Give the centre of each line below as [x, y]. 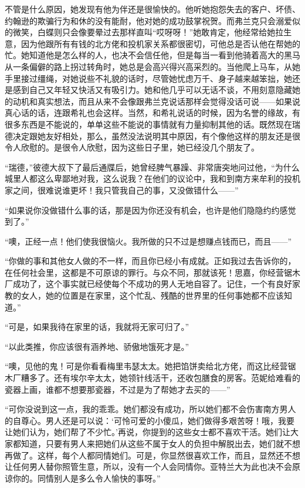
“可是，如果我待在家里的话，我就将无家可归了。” [97, 327]
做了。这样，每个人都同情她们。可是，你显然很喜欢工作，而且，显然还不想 [156, 455]
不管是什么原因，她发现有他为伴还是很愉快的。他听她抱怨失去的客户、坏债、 [152, 9]
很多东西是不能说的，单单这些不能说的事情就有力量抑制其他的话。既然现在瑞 [152, 124]
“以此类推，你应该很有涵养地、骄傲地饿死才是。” [97, 346]
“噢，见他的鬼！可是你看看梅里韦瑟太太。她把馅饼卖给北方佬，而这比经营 [146, 366]
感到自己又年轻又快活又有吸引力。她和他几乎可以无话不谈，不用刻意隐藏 [152, 90]
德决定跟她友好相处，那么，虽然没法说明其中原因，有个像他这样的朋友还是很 [152, 136]
